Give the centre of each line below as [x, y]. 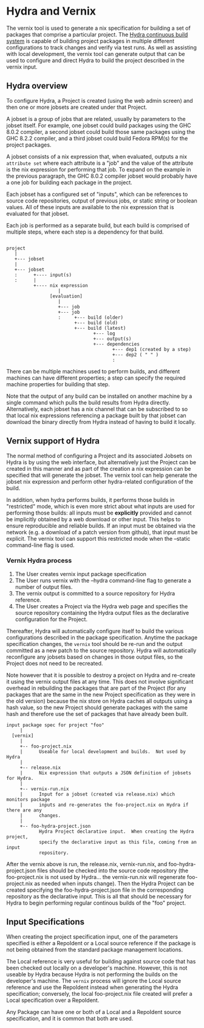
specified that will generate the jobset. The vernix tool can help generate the [102, 475]
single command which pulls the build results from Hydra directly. [88, 402]
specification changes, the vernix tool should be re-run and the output [95, 644]
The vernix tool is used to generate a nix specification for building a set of [99, 28]
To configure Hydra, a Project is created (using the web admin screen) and [100, 100]
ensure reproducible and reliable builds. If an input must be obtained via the [101, 526]
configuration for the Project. [51, 619]
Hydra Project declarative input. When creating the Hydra [116, 832]
